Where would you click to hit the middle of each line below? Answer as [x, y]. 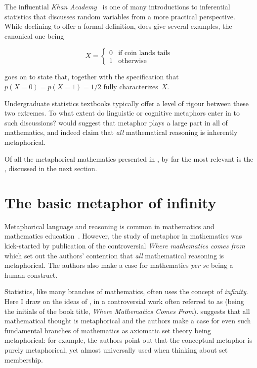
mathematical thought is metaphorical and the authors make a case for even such [128, 321]
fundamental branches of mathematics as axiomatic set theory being [108, 330]
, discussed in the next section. [51, 168]
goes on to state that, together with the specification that [92, 77]
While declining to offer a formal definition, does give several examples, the [118, 26]
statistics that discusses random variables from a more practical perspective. [120, 16]
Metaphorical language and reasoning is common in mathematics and [109, 226]
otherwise [132, 61]
